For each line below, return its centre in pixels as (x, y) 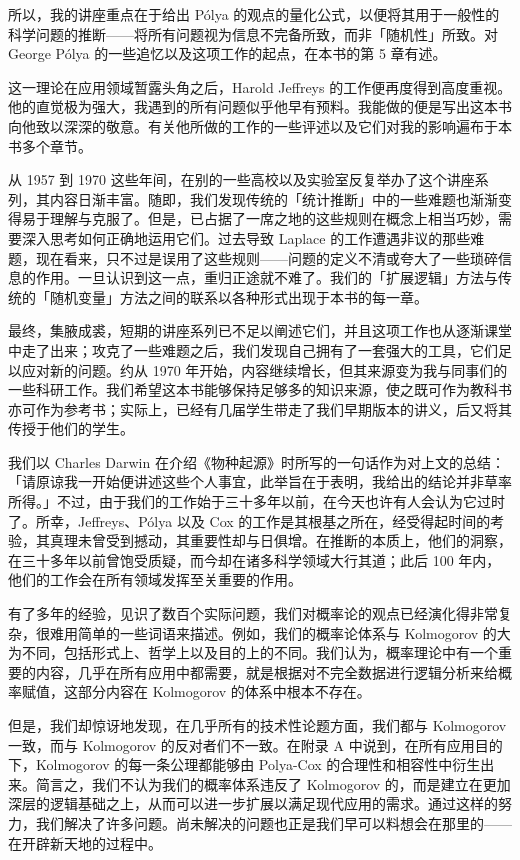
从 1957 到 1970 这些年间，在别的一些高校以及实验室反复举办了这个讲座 (241, 179)
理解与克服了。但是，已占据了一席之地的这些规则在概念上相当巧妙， (273, 218)
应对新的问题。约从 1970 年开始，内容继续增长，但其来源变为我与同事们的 (264, 369)
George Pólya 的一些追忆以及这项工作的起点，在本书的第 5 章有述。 (227, 53)
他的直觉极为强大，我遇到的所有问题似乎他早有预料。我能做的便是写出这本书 (260, 106)
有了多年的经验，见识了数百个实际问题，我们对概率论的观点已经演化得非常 (253, 613)
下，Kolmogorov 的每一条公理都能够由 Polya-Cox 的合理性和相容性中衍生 (244, 764)
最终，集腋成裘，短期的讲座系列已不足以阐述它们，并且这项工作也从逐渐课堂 (260, 330)
